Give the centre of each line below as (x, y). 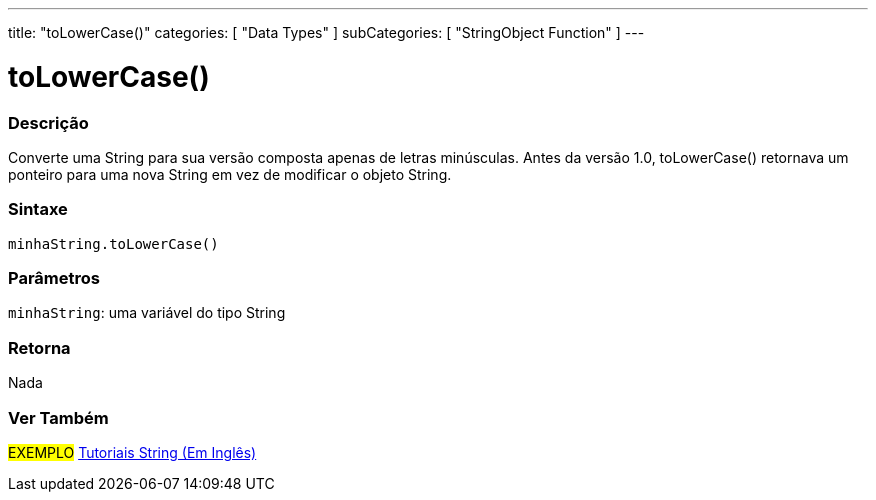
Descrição (48, 122)
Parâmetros (54, 278)
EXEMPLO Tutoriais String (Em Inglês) (132, 452)
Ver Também (58, 417)
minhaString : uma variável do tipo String (147, 313)
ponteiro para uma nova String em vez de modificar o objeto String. (230, 174)
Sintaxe (38, 209)
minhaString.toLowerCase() (113, 243)
